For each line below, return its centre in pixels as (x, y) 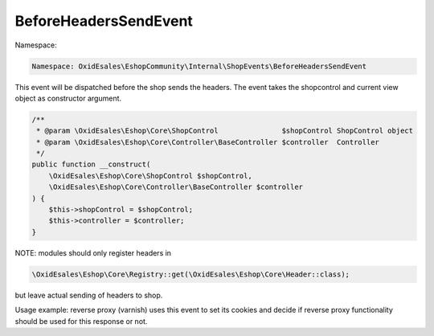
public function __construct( (91, 164)
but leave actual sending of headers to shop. (89, 295)
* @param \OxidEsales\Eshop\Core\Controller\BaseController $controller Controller (208, 142)
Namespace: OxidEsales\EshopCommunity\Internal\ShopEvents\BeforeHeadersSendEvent (199, 66)
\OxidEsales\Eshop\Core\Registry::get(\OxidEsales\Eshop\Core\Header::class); (190, 274)
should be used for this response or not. (81, 321)
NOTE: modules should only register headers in (93, 252)
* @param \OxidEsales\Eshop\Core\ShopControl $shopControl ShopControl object (225, 131)
